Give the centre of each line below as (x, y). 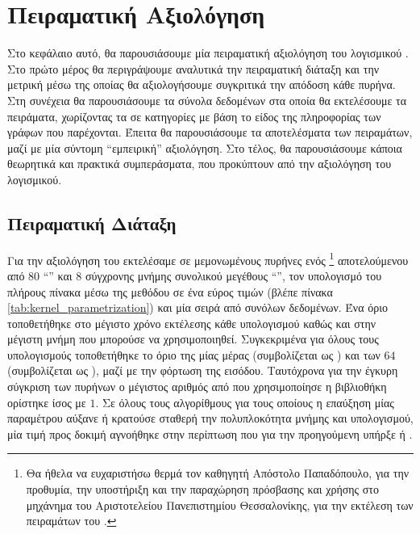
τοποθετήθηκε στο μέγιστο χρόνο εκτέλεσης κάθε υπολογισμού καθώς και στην (192, 323)
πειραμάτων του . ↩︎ (71, 521)
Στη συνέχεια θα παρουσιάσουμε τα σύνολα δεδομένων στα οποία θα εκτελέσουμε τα (207, 100)
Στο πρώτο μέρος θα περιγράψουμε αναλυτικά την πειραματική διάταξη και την (193, 68)
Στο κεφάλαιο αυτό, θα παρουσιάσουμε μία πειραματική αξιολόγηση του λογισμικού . (208, 53)
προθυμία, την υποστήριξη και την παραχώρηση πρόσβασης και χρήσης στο (202, 489)
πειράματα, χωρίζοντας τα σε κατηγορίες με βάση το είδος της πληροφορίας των (194, 116)
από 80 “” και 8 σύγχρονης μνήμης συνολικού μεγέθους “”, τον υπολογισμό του (195, 275)
